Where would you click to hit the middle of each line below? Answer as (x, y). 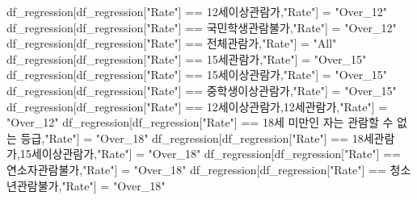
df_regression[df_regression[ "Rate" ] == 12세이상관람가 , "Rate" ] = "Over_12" (197, 11)
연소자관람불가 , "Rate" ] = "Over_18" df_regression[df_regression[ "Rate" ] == (196, 169)
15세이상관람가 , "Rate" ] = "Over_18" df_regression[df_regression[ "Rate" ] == (210, 154)
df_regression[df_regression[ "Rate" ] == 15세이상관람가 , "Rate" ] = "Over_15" (197, 75)
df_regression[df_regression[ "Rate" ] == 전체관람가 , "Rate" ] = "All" (172, 43)
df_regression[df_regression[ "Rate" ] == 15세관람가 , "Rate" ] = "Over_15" (187, 58)
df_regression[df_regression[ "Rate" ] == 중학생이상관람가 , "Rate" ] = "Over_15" (202, 90)
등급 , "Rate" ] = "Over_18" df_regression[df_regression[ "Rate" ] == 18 (192, 137)
